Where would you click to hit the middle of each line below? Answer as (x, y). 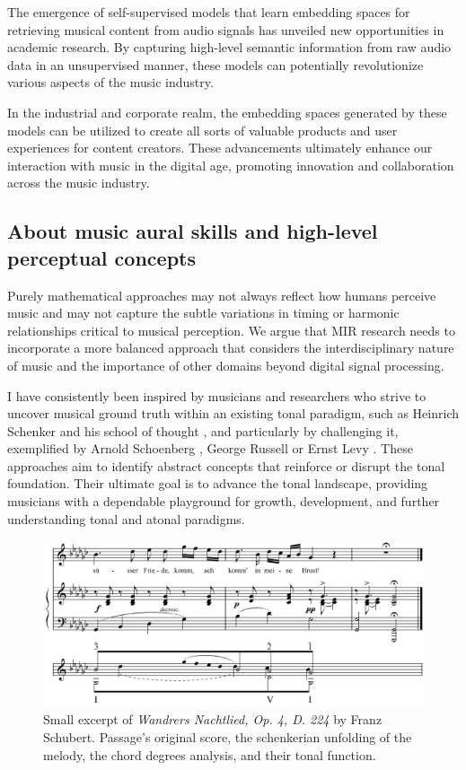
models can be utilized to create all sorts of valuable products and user (202, 130)
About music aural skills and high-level (193, 231)
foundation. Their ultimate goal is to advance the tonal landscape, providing (218, 483)
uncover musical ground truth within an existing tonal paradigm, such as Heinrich (233, 413)
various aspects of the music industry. (110, 82)
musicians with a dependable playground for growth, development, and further (224, 501)
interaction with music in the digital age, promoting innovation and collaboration (231, 165)
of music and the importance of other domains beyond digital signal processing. (226, 365)
